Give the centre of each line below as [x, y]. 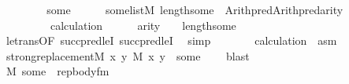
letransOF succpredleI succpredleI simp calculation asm [171, 40]
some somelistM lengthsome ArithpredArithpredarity [195, 9]
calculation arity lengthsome [143, 25]
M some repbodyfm [58, 71]
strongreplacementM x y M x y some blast [128, 55]
